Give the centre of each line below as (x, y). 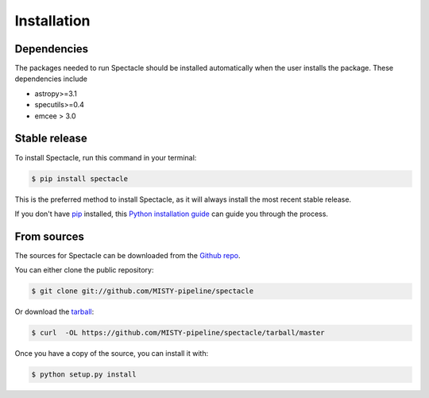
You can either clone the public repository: (84, 270)
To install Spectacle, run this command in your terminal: (106, 157)
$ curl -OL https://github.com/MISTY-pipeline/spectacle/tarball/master (178, 333)
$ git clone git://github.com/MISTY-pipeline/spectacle (143, 291)
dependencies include (51, 79)
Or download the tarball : (54, 312)
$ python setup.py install (84, 375)
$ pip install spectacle (80, 178)
